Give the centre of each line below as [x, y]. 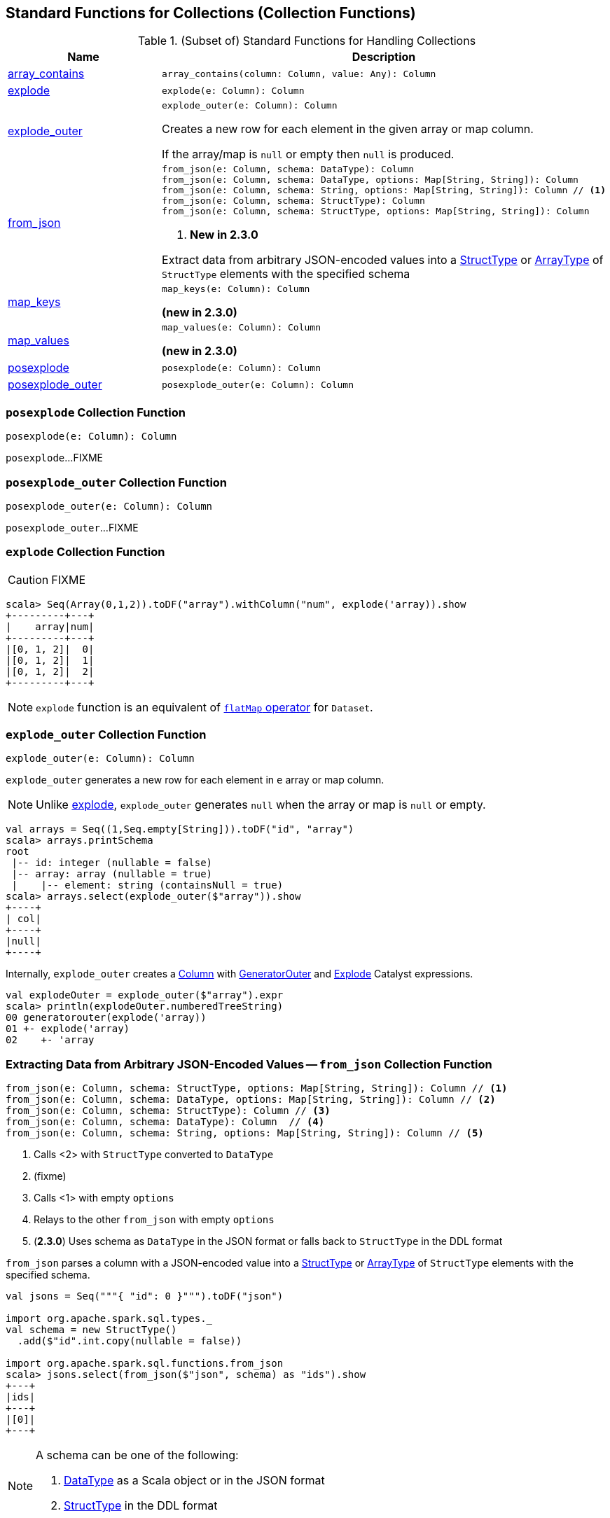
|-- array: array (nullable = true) [112, 874]
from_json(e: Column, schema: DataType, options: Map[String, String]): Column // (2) [251, 1100]
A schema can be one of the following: [137, 1455]
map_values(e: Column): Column [242, 328]
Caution [28, 579]
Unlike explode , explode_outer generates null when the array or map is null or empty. [261, 805]
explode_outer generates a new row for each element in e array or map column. [195, 780]
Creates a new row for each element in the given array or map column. [348, 129]
